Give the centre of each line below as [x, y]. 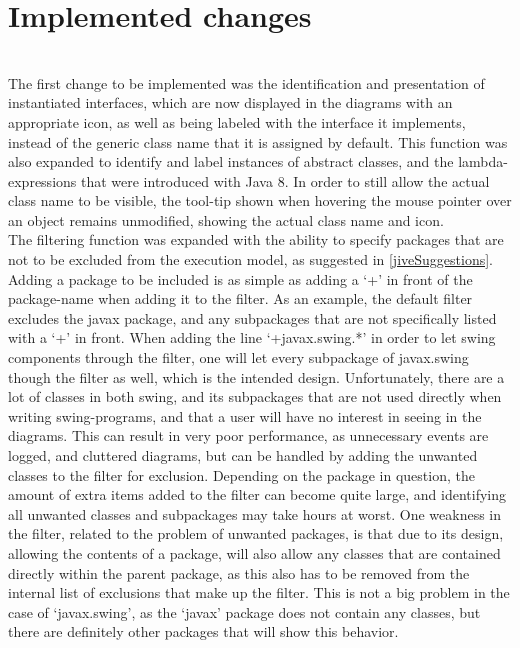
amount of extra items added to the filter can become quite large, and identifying [257, 494]
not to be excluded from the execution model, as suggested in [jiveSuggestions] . [250, 259]
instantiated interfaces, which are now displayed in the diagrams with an [230, 102]
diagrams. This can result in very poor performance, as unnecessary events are [248, 435]
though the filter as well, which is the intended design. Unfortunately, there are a [256, 376]
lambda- [483, 161]
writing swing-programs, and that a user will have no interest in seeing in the [245, 415]
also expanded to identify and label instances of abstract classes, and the [231, 161]
